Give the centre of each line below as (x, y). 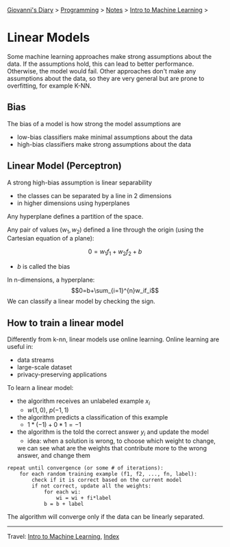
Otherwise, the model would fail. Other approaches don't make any (102, 71)
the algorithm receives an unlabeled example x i (84, 402)
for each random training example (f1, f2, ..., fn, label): (108, 474)
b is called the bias (43, 267)
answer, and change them (54, 455)
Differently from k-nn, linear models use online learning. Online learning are (113, 339)
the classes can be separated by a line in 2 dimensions (94, 195)
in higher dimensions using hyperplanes (73, 203)
